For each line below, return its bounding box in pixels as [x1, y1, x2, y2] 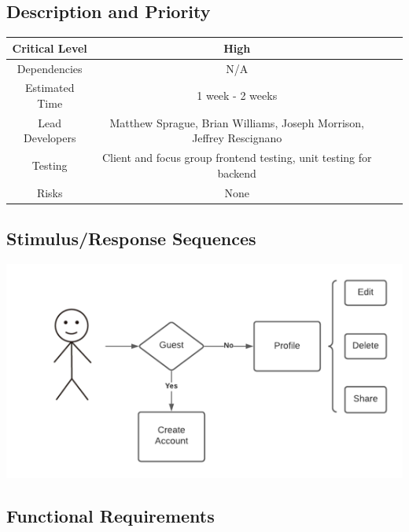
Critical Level [12, 39, 87, 56]
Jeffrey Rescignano [192, 130, 282, 146]
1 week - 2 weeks [197, 87, 278, 104]
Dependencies [17, 60, 83, 76]
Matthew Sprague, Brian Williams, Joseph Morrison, [109, 114, 364, 130]
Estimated [24, 79, 75, 96]
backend [217, 164, 256, 181]
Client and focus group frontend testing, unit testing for [101, 149, 372, 166]
